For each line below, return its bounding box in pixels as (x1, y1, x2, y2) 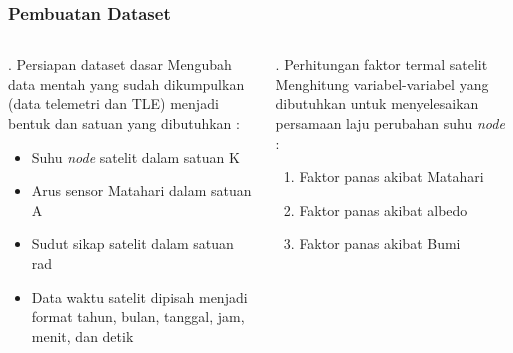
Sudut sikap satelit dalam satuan (31, 233, 234, 254)
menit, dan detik (31, 325, 134, 346)
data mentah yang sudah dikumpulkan (8, 73, 245, 94)
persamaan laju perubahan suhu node (275, 113, 505, 133)
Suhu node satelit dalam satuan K (31, 146, 240, 167)
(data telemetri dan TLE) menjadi (8, 93, 219, 114)
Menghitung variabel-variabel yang (275, 73, 489, 94)
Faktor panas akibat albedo (299, 199, 468, 220)
